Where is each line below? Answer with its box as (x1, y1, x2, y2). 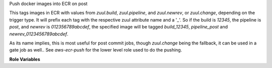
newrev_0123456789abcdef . (9, 30, 69, 37)
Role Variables (9, 56, 40, 62)
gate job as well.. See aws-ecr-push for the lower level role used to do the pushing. (9, 47, 182, 53)
